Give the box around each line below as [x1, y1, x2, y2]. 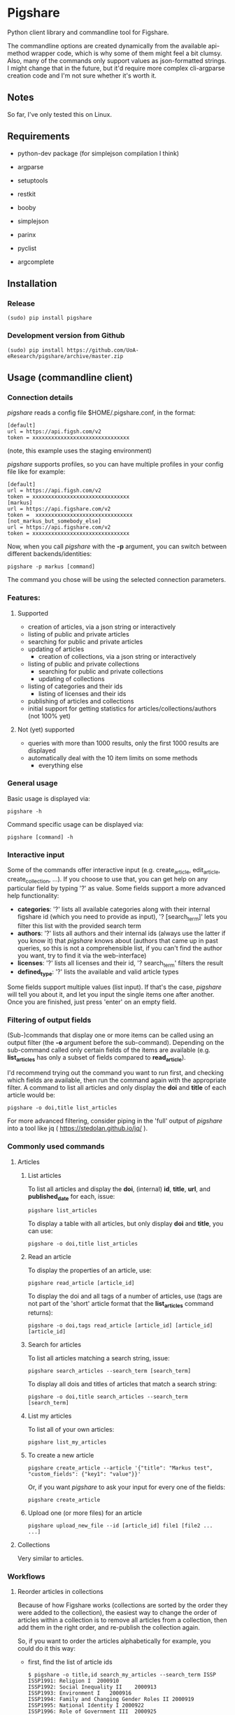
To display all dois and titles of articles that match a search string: [27, 1380, 217, 1388]
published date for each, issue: [27, 1192, 115, 1202]
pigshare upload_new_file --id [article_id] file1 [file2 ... [27, 1523, 213, 1530]
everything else [38, 761, 83, 769]
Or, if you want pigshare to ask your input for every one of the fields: [27, 1483, 226, 1491]
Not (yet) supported [17, 725, 75, 734]
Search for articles [27, 1341, 82, 1349]
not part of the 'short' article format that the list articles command [27, 1300, 214, 1309]
